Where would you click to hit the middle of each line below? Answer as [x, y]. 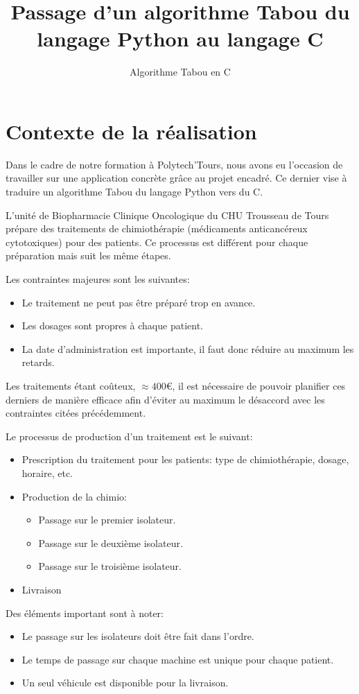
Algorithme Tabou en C [180, 72]
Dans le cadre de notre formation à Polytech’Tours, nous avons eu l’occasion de [174, 164]
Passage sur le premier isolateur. [107, 520]
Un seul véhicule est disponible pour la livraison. [125, 683]
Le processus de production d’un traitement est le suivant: [129, 436]
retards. [38, 362]
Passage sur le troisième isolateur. [110, 566]
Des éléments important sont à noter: [85, 613]
